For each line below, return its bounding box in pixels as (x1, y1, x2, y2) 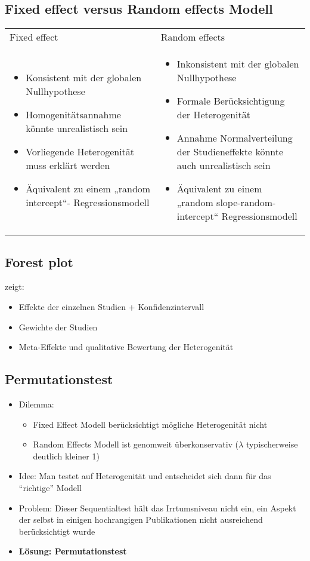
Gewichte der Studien (18, 320, 98, 333)
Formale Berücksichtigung (176, 94, 285, 108)
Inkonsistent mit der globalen (176, 57, 299, 71)
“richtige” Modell (18, 481, 82, 493)
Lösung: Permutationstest (18, 545, 127, 557)
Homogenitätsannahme (26, 108, 121, 122)
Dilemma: (18, 397, 54, 410)
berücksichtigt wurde (18, 525, 95, 537)
